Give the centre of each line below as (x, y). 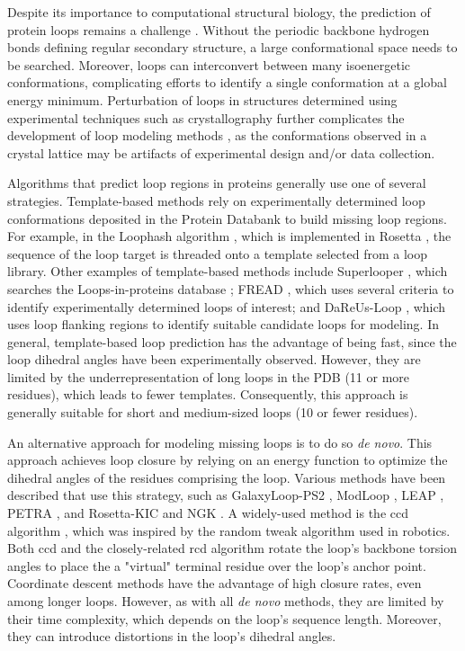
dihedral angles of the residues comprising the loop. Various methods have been (227, 477)
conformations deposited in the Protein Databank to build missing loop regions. (228, 218)
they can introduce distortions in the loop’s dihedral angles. (172, 636)
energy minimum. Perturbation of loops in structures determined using (202, 99)
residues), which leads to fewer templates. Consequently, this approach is (208, 394)
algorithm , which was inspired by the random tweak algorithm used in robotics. (229, 530)
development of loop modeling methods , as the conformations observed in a (217, 135)
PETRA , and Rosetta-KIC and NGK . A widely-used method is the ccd (208, 513)
